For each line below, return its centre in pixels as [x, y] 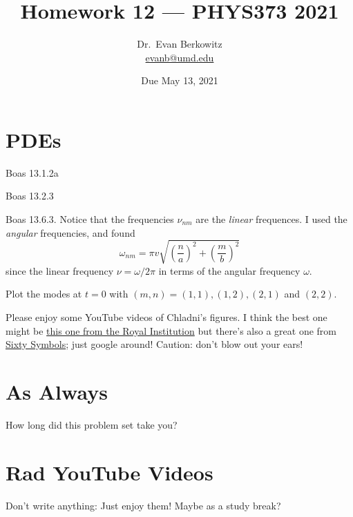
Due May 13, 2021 [180, 80]
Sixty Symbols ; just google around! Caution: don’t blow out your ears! [154, 344]
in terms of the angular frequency [229, 270]
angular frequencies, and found [70, 232]
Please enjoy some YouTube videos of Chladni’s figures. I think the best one [166, 316]
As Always [57, 391]
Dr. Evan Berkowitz [180, 44]
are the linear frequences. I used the [271, 219]
